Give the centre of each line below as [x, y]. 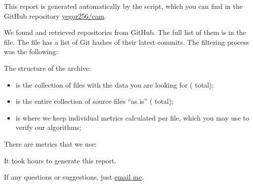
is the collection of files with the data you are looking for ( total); [115, 84]
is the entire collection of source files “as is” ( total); [95, 101]
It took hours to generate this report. [60, 160]
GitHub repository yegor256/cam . [55, 15]
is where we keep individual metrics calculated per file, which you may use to [132, 117]
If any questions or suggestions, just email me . [74, 177]
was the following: [31, 51]
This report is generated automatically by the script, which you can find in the [124, 6]
